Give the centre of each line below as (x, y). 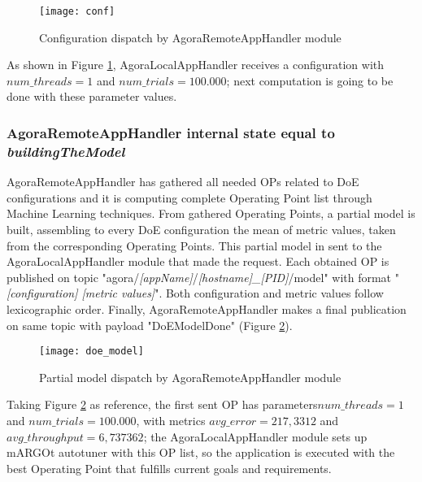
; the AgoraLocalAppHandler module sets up (255, 436)
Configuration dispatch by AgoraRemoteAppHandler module (190, 37)
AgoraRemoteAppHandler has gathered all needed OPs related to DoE (183, 182)
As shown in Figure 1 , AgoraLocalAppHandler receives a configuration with (196, 65)
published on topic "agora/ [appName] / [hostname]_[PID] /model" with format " (203, 277)
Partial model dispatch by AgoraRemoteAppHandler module (190, 377)
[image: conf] (77, 11)
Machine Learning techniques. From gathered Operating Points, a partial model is (211, 213)
